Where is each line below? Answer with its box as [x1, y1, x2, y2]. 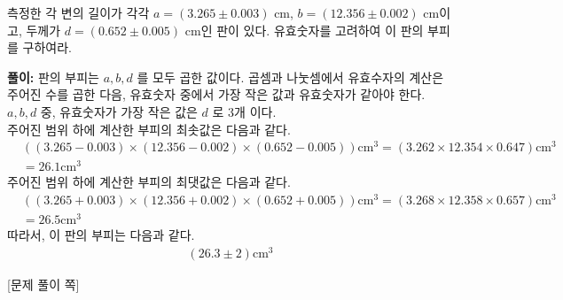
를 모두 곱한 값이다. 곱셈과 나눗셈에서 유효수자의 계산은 [137, 67, 444, 86]
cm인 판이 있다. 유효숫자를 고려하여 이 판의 [184, 20, 424, 39]
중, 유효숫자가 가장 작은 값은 [40, 102, 198, 120]
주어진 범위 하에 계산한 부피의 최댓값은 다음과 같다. [7, 173, 291, 191]
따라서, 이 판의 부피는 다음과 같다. [7, 226, 195, 244]
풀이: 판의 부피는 [7, 67, 99, 86]
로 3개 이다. [212, 102, 277, 120]
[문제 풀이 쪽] [7, 274, 80, 293]
